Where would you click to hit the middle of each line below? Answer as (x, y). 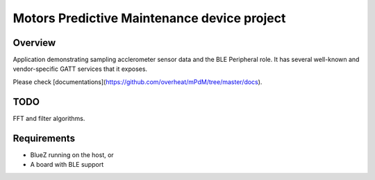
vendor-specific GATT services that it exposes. (80, 69)
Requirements (44, 138)
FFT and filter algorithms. (49, 118)
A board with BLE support (67, 165)
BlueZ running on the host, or (72, 155)
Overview (34, 43)
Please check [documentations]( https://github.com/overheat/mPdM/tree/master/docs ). (137, 82)
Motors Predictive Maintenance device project (149, 18)
